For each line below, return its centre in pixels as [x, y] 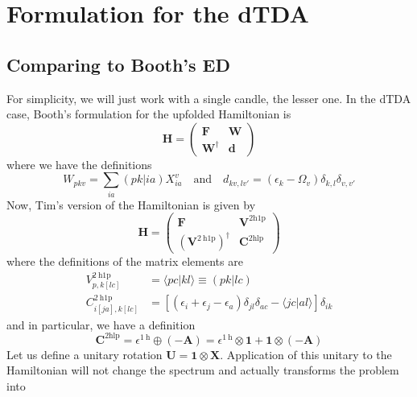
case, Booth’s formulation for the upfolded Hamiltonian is [149, 114]
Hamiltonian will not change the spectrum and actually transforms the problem [203, 370]
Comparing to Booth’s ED [118, 64]
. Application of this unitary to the [306, 354]
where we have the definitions [79, 164]
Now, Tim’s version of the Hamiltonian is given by [131, 204]
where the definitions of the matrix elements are [125, 261]
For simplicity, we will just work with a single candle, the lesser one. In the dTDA [209, 98]
